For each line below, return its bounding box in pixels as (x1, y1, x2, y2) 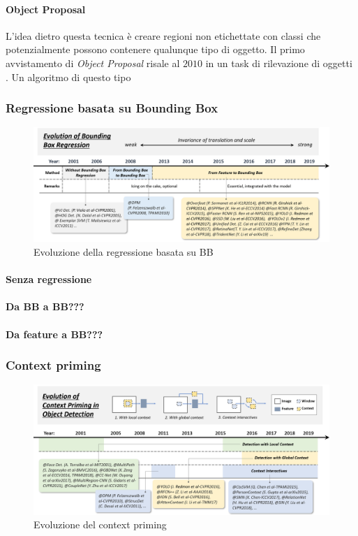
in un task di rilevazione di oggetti (205, 55, 352, 70)
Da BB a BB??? (6, 299, 84, 314)
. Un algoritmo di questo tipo (6, 69, 131, 84)
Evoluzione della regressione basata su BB (33, 244, 214, 259)
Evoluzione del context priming (33, 517, 167, 532)
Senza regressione (6, 272, 92, 287)
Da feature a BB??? (6, 326, 103, 341)
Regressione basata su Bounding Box (6, 99, 218, 117)
